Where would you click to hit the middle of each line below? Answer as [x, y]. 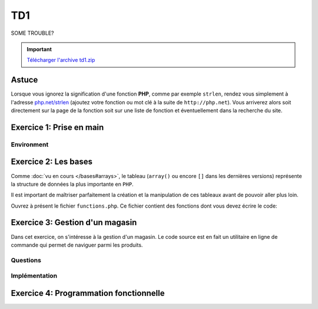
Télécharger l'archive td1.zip [61, 60]
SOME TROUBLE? [32, 33]
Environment [30, 144]
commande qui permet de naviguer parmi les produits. [77, 245]
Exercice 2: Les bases [52, 162]
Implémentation [34, 276]
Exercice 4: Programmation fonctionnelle [88, 293]
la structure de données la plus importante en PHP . [72, 184]
